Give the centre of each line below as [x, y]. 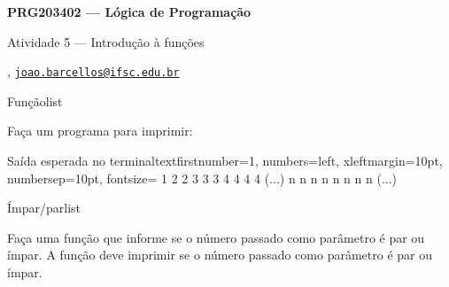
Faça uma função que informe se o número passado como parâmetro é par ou [216, 237]
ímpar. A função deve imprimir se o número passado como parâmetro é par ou [220, 255]
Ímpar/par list [44, 208]
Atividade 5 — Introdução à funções [106, 41]
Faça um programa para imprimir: [100, 131]
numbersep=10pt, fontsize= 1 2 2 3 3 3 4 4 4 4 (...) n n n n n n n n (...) [202, 178]
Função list [35, 101]
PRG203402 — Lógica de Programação [129, 12]
